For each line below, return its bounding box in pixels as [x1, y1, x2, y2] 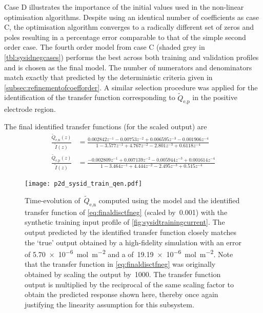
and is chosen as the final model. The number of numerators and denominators [4, 62, 252, 72]
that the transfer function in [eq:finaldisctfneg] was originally [25, 259, 216, 269]
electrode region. [4, 104, 56, 114]
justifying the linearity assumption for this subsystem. [25, 299, 194, 309]
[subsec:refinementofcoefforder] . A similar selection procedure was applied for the [4, 82, 258, 92]
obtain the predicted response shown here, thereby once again [25, 289, 218, 300]
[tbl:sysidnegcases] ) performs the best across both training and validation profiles [4, 51, 259, 62]
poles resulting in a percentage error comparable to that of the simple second [4, 31, 246, 42]
